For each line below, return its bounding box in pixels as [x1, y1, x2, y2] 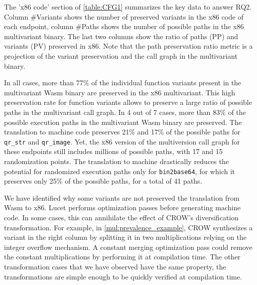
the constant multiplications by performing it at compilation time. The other [4, 251, 240, 262]
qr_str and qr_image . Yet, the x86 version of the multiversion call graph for [4, 136, 240, 147]
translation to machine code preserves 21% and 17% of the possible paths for [4, 126, 240, 137]
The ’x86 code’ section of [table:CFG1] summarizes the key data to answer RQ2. [4, 2, 252, 12]
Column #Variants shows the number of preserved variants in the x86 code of [4, 11, 243, 22]
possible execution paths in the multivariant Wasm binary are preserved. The [4, 116, 242, 127]
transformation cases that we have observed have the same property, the [4, 261, 226, 271]
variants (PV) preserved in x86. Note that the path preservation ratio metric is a [4, 41, 253, 51]
